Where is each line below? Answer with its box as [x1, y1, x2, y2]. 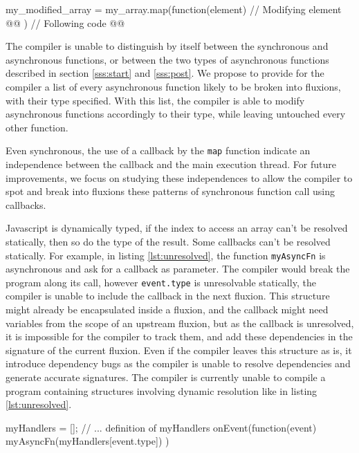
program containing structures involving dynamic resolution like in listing [6, 383, 317, 398]
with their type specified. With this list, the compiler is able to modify [6, 93, 305, 107]
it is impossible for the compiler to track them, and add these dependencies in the [6, 329, 353, 344]
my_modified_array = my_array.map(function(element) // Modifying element [6, 2, 342, 16]
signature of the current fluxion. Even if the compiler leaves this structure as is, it [6, 342, 352, 357]
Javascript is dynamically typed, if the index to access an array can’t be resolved [6, 221, 348, 235]
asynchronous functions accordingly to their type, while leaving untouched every [6, 107, 346, 121]
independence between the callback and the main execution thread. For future [6, 157, 336, 171]
